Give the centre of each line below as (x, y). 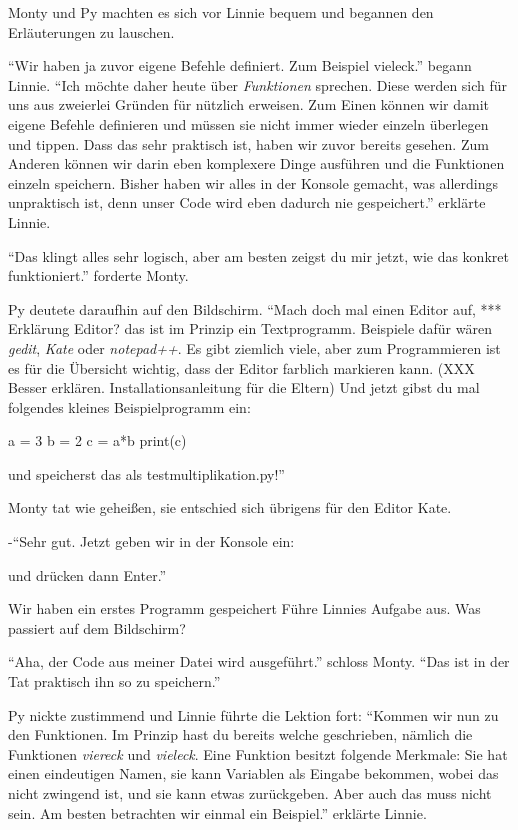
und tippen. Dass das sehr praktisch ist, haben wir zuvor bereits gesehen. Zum (248, 143)
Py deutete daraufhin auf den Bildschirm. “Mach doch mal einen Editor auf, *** (255, 308)
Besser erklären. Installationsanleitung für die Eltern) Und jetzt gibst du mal (244, 387)
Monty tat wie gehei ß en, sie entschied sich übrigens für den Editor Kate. (230, 507)
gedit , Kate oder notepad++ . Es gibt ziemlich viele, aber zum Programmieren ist (254, 347)
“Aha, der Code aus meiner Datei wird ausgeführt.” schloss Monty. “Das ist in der (259, 661)
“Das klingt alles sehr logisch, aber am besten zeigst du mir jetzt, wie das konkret (258, 255)
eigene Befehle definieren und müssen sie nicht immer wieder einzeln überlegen (248, 123)
